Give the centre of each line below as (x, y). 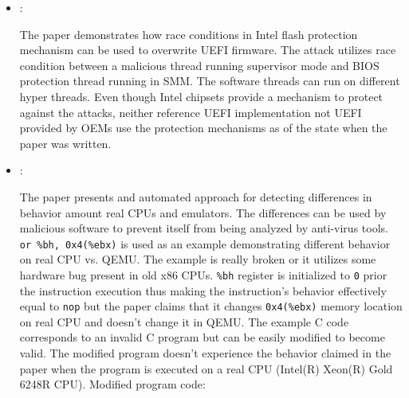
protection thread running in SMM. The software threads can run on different (210, 81)
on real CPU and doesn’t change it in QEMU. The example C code (184, 321)
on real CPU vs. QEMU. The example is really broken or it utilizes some (198, 259)
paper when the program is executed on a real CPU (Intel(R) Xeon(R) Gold (206, 368)
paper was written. (65, 143)
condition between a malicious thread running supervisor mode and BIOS (199, 65)
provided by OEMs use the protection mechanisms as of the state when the (203, 128)
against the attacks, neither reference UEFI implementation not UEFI (191, 112)
